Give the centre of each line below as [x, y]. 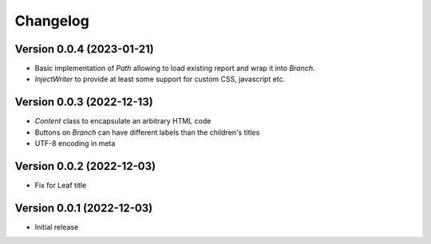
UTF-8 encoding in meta [75, 144]
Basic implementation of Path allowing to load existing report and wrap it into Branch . [175, 69]
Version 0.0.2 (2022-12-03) [85, 166]
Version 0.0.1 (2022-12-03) [84, 208]
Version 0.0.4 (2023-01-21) [85, 49]
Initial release [57, 226]
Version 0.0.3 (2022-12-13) [84, 102]
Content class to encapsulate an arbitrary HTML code [123, 121]
